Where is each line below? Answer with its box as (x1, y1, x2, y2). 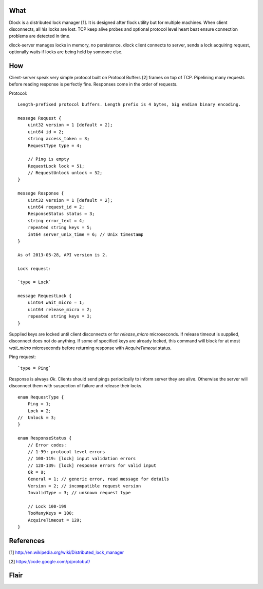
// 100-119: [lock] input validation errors (27, 456, 136, 462)
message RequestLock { (18, 293, 72, 299)
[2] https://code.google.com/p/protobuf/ (9, 558, 90, 564)
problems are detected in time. (9, 33, 71, 39)
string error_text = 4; (27, 218, 85, 223)
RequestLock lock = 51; (27, 163, 85, 168)
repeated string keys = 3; (27, 314, 93, 319)
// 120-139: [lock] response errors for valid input (27, 463, 157, 468)
